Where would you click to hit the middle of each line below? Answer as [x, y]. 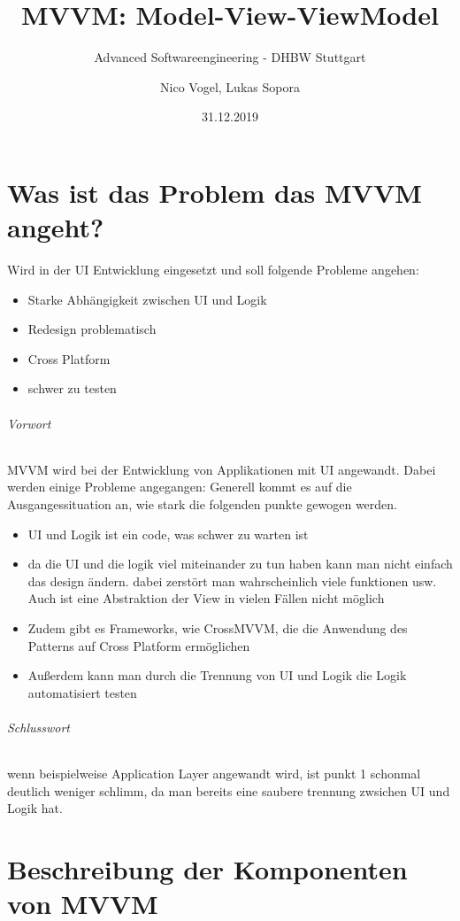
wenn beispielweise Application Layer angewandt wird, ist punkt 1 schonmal [214, 774]
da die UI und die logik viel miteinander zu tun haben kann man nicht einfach [240, 564]
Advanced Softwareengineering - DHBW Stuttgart [230, 57]
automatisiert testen [82, 692]
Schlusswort [39, 727]
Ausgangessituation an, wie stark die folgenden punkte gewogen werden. [202, 503]
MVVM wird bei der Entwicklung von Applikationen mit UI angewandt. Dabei [222, 469]
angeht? [56, 227]
